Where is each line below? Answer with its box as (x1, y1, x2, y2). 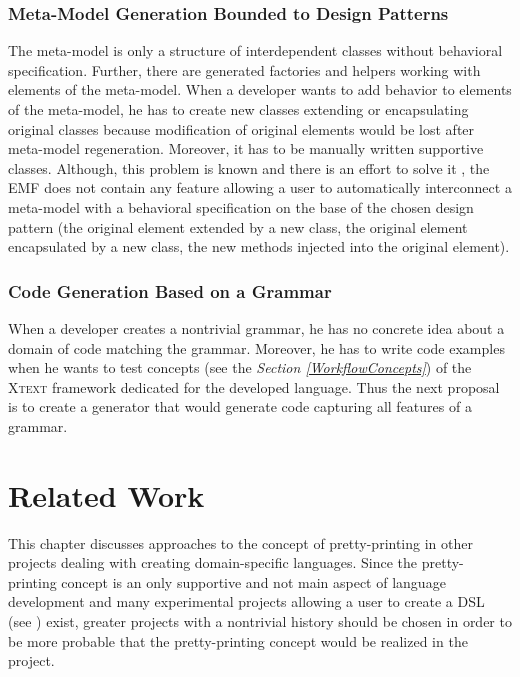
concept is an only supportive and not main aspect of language (61, 571, 446, 592)
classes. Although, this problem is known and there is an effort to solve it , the (8, 157, 490, 178)
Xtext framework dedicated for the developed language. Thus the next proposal (8, 376, 500, 397)
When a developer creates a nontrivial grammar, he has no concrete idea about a (8, 317, 505, 338)
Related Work (8, 474, 205, 515)
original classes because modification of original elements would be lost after (8, 118, 475, 139)
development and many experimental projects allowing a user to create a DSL (8, 591, 485, 612)
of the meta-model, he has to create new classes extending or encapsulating (8, 99, 469, 119)
